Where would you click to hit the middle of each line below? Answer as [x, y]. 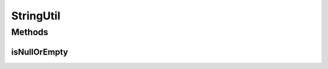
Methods [30, 32]
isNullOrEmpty [39, 52]
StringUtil [36, 16]
